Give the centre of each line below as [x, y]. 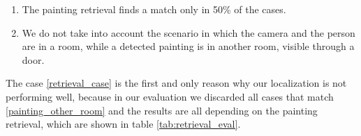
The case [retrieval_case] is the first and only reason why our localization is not [176, 83]
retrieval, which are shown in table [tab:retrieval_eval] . [123, 124]
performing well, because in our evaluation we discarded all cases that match [170, 96]
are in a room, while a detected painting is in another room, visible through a [188, 46]
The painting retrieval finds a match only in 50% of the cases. [154, 9]
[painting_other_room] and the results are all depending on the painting [162, 110]
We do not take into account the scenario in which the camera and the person [189, 32]
